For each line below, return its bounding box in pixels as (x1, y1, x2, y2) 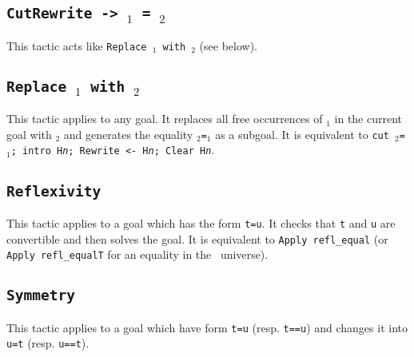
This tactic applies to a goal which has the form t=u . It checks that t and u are (6, 214, 396, 231)
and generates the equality (63, 125, 193, 142)
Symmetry (6, 287, 75, 304)
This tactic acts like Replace (6, 37, 147, 54)
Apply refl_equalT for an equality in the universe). (6, 246, 269, 263)
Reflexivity (6, 182, 102, 200)
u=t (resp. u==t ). (6, 335, 90, 351)
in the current (334, 110, 403, 127)
